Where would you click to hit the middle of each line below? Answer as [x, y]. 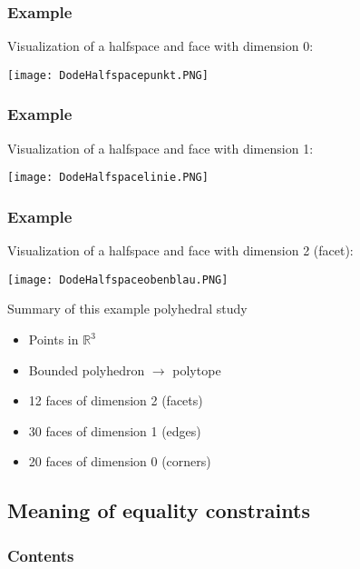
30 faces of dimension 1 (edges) [115, 430]
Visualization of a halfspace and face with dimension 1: [161, 148]
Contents [41, 555]
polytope [197, 369]
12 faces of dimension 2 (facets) [116, 400]
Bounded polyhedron [87, 369]
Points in [54, 339]
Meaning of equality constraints [159, 510]
